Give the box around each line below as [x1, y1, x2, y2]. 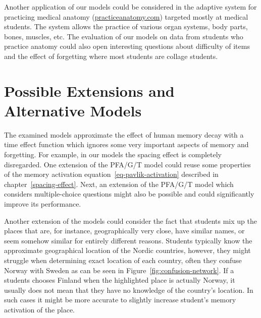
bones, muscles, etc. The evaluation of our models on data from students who [4, 31, 243, 41]
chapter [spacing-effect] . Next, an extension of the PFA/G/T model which [4, 178, 234, 189]
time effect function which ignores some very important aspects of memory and [4, 139, 249, 150]
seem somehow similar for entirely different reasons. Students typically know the [4, 235, 252, 245]
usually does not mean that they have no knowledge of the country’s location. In [4, 284, 253, 295]
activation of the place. [4, 304, 75, 314]
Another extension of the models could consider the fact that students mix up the [4, 215, 257, 226]
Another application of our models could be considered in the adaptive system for [4, 2, 257, 12]
